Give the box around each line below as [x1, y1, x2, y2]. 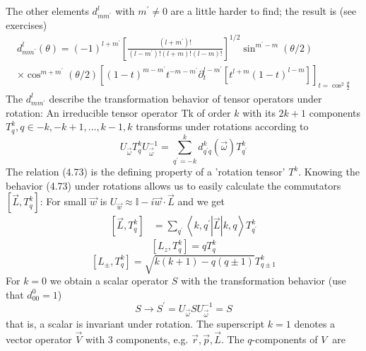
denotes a [294, 316, 336, 330]
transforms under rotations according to [136, 119, 309, 134]
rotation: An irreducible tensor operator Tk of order [6, 105, 231, 120]
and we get [177, 194, 225, 209]
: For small [40, 194, 87, 209]
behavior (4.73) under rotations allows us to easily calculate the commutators [6, 178, 341, 192]
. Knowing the [298, 164, 360, 179]
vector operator [6, 331, 72, 346]
